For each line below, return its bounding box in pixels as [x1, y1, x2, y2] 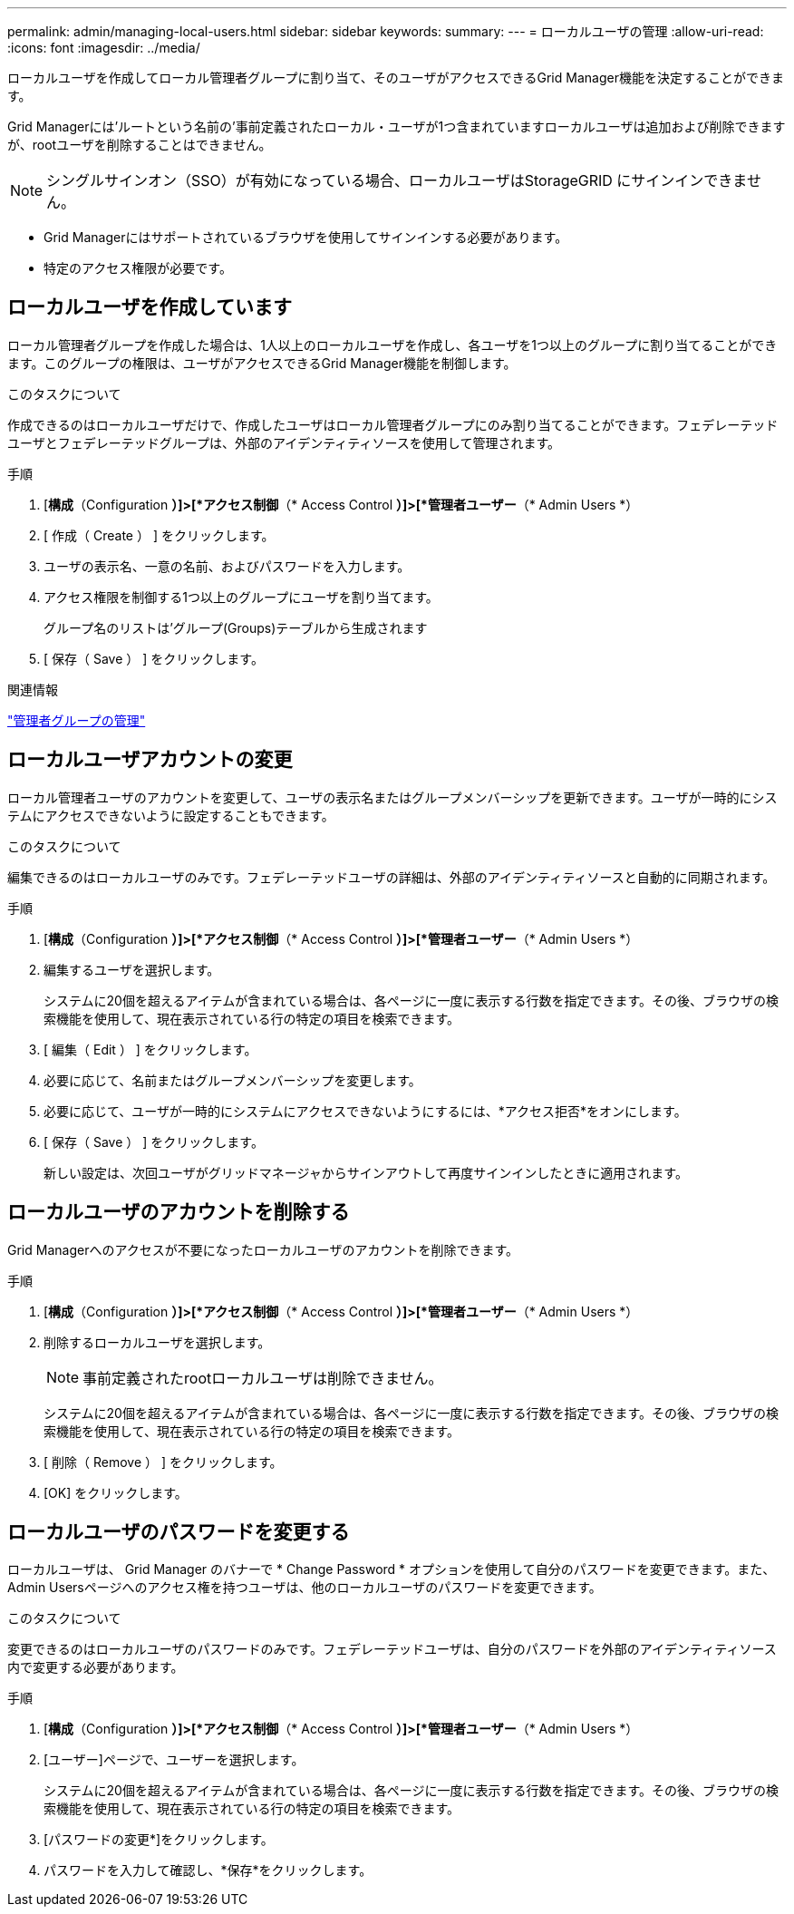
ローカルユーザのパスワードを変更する [7, 1520, 350, 1543]
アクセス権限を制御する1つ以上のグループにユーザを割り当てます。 [44, 588, 439, 605]
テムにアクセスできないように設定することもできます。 [7, 807, 334, 823]
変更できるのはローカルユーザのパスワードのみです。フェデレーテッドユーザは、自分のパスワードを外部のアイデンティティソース [7, 1641, 777, 1657]
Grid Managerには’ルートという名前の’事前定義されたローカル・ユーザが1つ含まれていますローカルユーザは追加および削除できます [7, 119, 786, 134]
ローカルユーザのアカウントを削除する [7, 1200, 350, 1224]
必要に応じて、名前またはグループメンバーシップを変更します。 [44, 1072, 421, 1088]
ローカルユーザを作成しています [7, 296, 292, 319]
